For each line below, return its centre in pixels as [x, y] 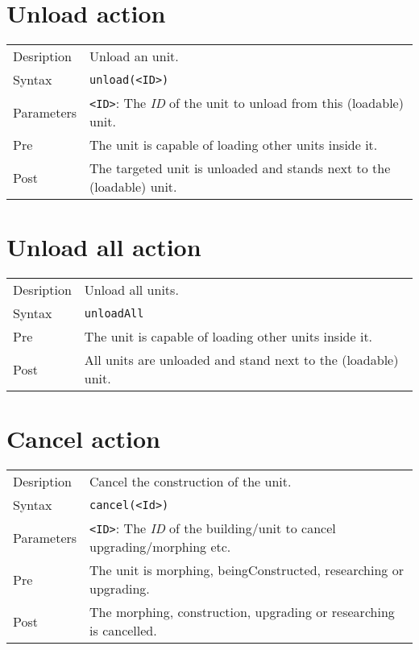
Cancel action [83, 439]
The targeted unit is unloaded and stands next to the [240, 168]
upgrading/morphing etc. [160, 547]
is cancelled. [123, 631]
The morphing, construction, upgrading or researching [242, 612]
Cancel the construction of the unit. [191, 482]
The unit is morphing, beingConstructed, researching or [247, 570]
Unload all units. [131, 290]
